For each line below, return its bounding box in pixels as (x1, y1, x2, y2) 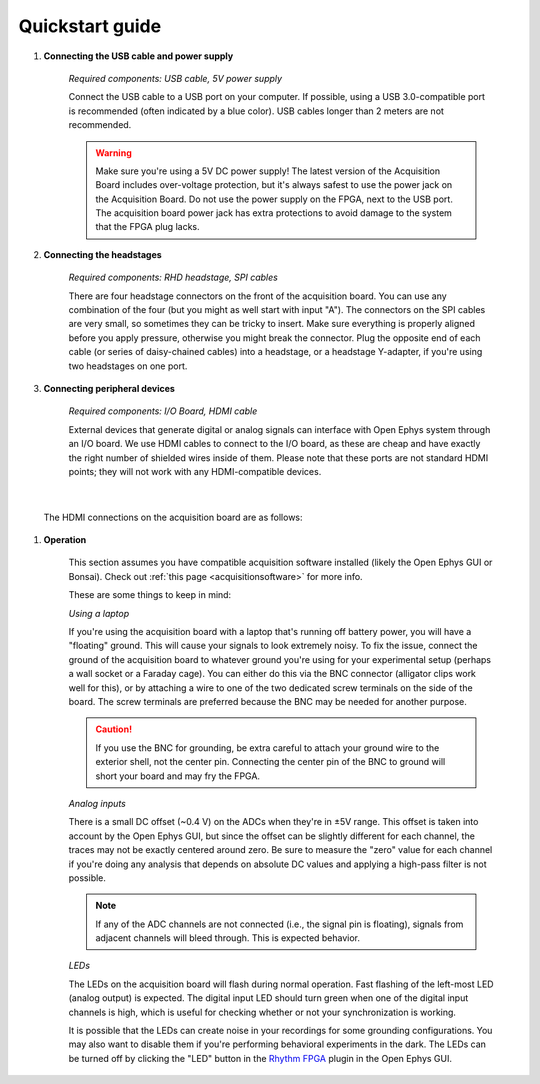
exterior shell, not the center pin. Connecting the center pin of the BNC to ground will (95, 756, 446, 768)
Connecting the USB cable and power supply (43, 50, 234, 62)
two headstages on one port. (68, 360, 188, 372)
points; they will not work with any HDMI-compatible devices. (68, 465, 322, 477)
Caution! (95, 723, 133, 735)
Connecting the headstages (43, 248, 162, 260)
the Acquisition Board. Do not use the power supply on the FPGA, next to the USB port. (95, 193, 454, 205)
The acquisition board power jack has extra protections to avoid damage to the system (95, 207, 452, 219)
